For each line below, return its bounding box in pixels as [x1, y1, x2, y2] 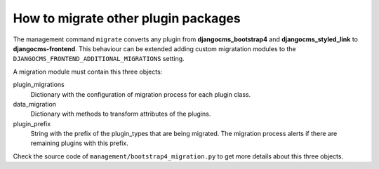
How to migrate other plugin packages [13, 11, 241, 26]
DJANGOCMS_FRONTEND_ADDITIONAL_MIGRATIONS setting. [13, 55, 185, 63]
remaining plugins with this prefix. [30, 139, 129, 147]
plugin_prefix [13, 119, 51, 128]
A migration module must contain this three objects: [13, 67, 163, 76]
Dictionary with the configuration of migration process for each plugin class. [30, 90, 251, 98]
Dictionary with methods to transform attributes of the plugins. [30, 109, 211, 119]
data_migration [13, 100, 56, 108]
